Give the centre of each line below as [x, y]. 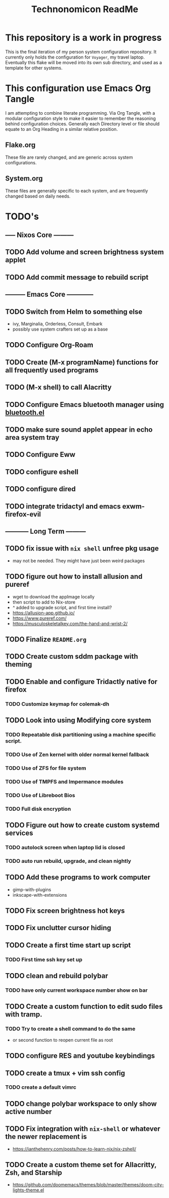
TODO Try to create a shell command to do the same [70, 1029]
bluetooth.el [25, 412]
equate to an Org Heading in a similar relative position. [62, 129]
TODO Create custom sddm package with [72, 656]
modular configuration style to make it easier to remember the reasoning [81, 118]
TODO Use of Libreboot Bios [40, 795]
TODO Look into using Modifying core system [78, 721]
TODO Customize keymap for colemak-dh [57, 704]
